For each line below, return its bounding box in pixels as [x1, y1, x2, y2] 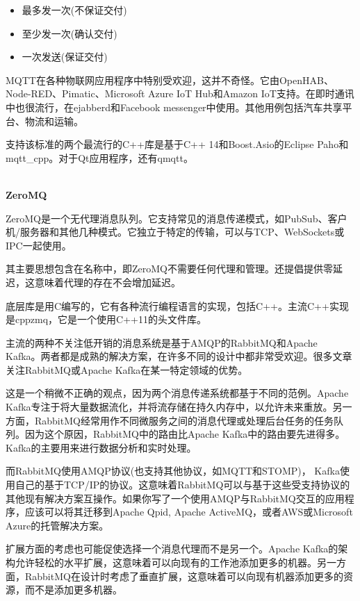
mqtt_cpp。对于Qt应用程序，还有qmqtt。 [6, 150, 193, 165]
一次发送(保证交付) [22, 49, 108, 64]
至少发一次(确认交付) [22, 26, 117, 40]
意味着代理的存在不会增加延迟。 [34, 274, 181, 289]
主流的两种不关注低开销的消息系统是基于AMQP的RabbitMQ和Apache [6, 335, 318, 349]
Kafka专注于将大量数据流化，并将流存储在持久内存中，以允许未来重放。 [6, 400, 333, 414]
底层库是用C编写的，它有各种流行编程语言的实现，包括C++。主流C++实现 [6, 298, 349, 313]
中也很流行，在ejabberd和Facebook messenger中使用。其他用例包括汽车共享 [6, 99, 343, 114]
